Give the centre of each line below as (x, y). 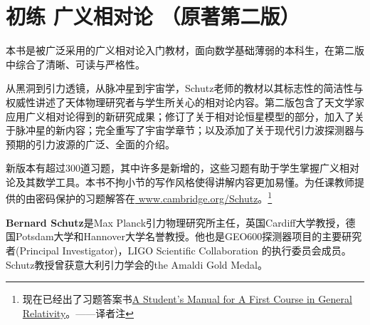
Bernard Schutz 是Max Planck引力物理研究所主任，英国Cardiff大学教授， (176, 222)
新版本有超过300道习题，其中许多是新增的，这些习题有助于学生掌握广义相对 (183, 168)
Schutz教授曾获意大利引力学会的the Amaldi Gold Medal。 (137, 264)
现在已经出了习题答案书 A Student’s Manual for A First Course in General (187, 299)
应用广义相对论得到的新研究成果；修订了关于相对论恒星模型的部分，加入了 (180, 116)
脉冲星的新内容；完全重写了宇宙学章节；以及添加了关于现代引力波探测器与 (190, 130)
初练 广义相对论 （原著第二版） (153, 16)
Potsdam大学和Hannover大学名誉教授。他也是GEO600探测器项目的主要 (179, 236)
